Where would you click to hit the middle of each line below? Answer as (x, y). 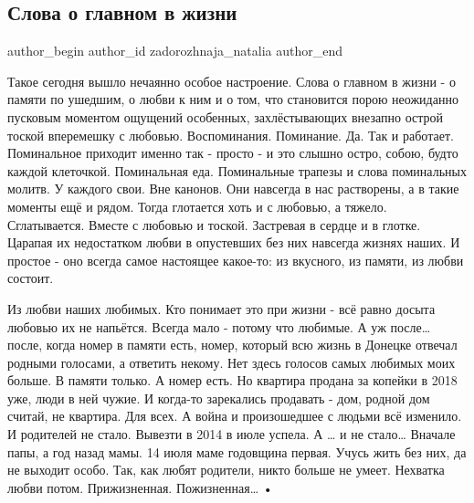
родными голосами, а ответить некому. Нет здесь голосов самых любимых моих (232, 362)
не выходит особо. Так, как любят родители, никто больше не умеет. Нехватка (226, 470)
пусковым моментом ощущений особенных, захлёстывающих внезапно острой (226, 116)
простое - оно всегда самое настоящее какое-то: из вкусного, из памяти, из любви (236, 260)
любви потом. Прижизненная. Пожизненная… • (140, 487)
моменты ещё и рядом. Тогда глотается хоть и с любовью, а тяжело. (197, 206)
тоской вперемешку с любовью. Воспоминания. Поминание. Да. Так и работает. (231, 135)
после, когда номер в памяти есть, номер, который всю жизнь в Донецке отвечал (232, 345)
